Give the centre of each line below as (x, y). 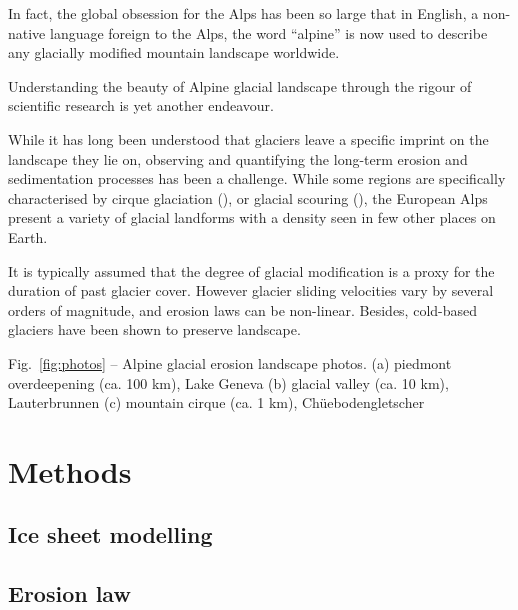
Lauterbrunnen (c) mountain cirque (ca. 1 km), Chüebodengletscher (216, 402)
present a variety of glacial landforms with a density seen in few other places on (252, 217)
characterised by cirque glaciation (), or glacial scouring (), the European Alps (248, 197)
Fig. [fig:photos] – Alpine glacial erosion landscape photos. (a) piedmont (230, 362)
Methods (70, 470)
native (27, 32)
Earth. (28, 236)
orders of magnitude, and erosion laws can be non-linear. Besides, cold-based (243, 309)
